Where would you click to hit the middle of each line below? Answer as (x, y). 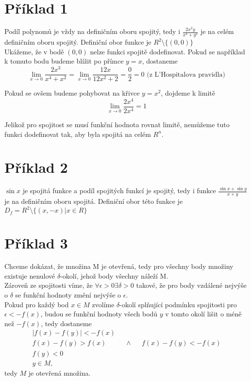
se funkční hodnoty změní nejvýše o (68, 295)
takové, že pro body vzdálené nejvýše (191, 285)
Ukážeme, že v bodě (34, 51)
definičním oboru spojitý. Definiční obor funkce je (78, 42)
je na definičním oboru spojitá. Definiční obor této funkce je (94, 201)
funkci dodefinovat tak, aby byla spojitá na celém (78, 134)
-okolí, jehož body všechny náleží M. (114, 275)
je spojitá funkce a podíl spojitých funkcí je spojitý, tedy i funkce (119, 190)
